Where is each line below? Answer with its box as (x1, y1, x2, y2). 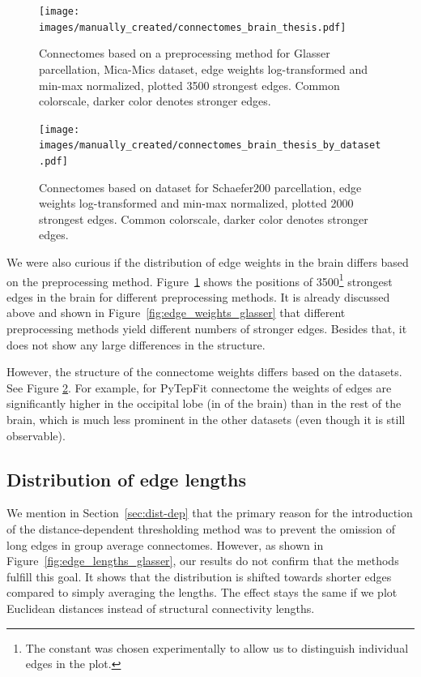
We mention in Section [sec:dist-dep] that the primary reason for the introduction (6, 504, 413, 521)
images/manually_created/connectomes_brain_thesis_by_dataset (39, 139, 381, 152)
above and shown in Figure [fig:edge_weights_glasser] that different (6, 304, 346, 321)
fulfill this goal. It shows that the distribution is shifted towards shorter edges (6, 568, 392, 585)
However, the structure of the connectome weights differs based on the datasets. (6, 363, 402, 380)
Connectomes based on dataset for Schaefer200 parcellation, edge (39, 178, 362, 195)
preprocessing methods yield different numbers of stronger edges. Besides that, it (6, 320, 407, 337)
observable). (6, 426, 66, 443)
